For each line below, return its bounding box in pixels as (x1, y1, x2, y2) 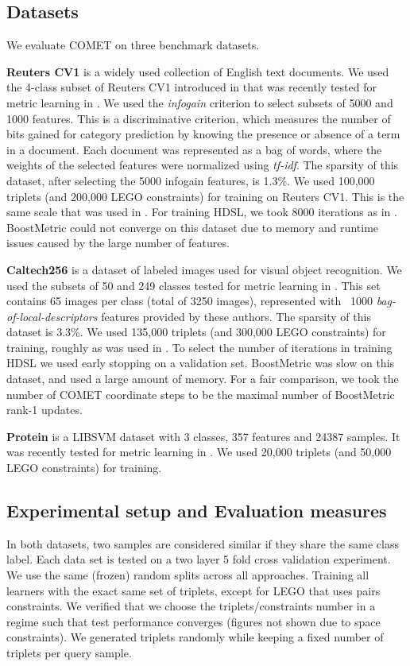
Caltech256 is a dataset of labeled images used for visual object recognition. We (6, 261, 402, 277)
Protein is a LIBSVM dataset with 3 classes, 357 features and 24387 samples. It (6, 428, 400, 444)
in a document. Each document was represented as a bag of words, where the (6, 141, 382, 157)
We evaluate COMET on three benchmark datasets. (6, 37, 260, 53)
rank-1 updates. (6, 401, 83, 418)
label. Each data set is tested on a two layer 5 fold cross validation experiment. (6, 551, 391, 567)
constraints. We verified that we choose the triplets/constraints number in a (6, 598, 376, 614)
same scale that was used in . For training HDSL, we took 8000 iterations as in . (6, 203, 397, 220)
